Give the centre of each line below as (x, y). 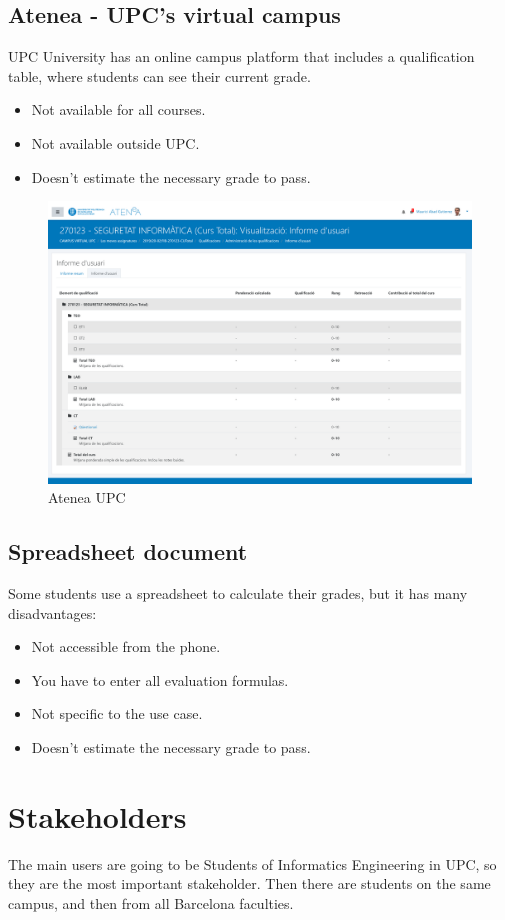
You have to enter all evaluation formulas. (160, 679)
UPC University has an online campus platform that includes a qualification (241, 56)
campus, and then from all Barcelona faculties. (151, 902)
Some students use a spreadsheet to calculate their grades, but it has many (238, 592)
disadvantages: (52, 612)
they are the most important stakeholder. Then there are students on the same (249, 883)
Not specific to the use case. (117, 713)
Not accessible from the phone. (126, 646)
